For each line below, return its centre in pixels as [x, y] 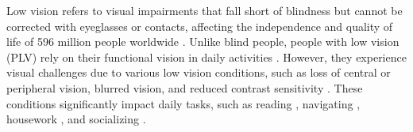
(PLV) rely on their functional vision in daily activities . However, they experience [206, 57]
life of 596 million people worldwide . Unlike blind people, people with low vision [203, 41]
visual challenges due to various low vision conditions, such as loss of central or [199, 72]
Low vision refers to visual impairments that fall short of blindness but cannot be [205, 10]
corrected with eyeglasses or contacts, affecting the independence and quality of [200, 26]
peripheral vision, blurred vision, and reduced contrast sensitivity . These [185, 87]
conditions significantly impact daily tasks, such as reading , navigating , [183, 103]
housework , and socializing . [76, 119]
